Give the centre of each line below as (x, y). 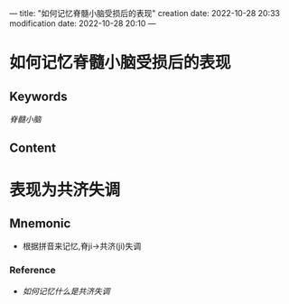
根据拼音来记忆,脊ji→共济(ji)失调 (82, 246)
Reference (33, 271)
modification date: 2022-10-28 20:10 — (83, 23)
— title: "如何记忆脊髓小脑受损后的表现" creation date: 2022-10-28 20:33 (144, 13)
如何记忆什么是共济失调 (66, 290)
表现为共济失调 (65, 190)
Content (33, 148)
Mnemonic (40, 223)
